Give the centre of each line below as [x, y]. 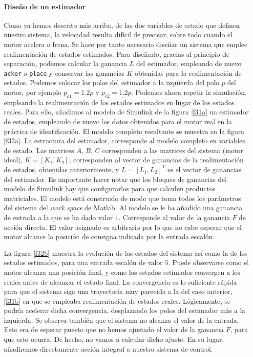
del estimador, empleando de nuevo [189, 63]
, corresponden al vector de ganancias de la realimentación [156, 160]
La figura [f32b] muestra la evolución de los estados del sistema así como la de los [126, 253]
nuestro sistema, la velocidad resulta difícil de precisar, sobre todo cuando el [118, 34]
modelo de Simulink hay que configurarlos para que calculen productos [110, 189]
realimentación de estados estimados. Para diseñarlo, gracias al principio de [117, 54]
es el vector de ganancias [204, 169]
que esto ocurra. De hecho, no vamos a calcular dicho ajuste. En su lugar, [114, 339]
